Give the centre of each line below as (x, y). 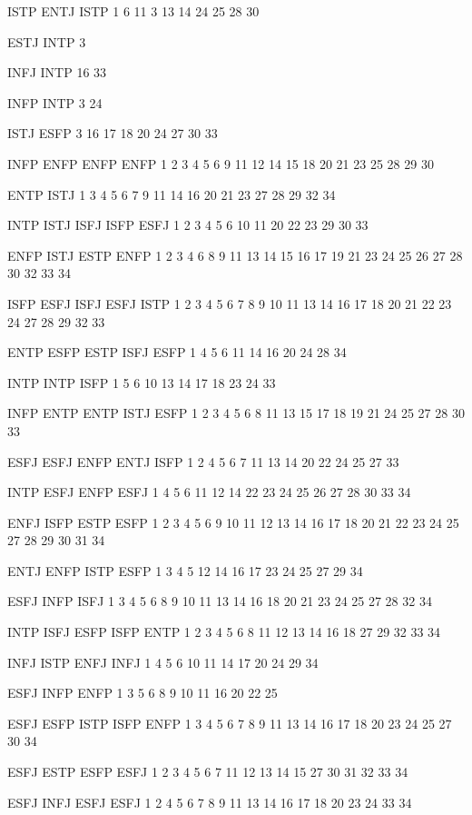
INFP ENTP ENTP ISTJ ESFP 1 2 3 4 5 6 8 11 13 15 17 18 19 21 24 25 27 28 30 (236, 413)
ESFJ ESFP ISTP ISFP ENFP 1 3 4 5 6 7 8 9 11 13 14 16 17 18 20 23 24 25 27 (230, 723)
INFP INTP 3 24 (55, 102)
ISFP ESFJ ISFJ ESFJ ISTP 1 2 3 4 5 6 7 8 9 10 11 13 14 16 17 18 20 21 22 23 (230, 303)
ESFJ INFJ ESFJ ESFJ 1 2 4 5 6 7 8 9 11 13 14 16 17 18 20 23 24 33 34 (210, 802)
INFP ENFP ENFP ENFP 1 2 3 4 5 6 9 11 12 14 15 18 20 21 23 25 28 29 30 (221, 163)
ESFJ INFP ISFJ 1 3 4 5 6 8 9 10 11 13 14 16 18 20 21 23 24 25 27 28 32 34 (220, 601)
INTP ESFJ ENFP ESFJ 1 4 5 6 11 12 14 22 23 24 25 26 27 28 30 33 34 (209, 492)
